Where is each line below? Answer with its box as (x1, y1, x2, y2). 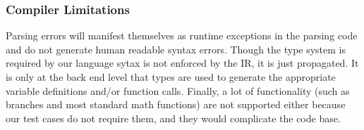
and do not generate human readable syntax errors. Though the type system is (6, 41, 346, 56)
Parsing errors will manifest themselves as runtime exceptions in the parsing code (6, 28, 358, 43)
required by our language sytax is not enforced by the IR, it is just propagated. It (6, 56, 359, 70)
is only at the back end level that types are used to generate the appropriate (6, 70, 336, 84)
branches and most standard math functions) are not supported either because (6, 97, 346, 112)
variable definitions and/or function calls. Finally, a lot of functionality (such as (6, 83, 350, 98)
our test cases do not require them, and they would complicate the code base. (6, 110, 341, 125)
